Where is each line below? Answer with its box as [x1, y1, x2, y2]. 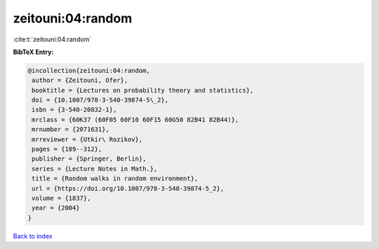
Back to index [13, 231, 53, 240]
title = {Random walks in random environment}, [32, 175, 199, 182]
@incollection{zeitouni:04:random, [27, 67, 150, 74]
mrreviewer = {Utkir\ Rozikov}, [32, 135, 143, 143]
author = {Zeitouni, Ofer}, [32, 76, 128, 84]
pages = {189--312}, [32, 145, 102, 154]
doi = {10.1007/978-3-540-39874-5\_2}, [32, 96, 168, 105]
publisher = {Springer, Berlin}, [32, 155, 147, 163]
